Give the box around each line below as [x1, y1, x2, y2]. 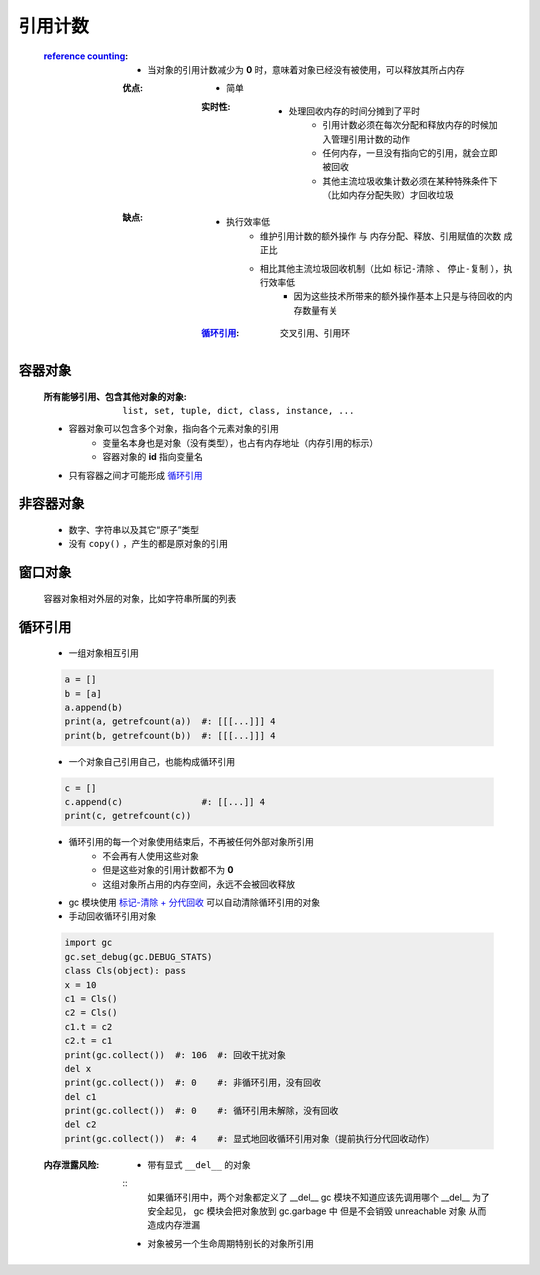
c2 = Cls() [64, 1007, 118, 1019]
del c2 [64, 1119, 97, 1130]
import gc [64, 937, 113, 949]
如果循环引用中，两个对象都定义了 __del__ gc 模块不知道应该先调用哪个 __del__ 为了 [147, 1191, 490, 1203]
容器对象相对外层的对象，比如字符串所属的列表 [43, 592, 237, 604]
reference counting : [43, 50, 129, 62]
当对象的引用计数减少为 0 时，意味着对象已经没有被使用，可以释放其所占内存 [147, 63, 465, 75]
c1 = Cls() [64, 993, 118, 1004]
